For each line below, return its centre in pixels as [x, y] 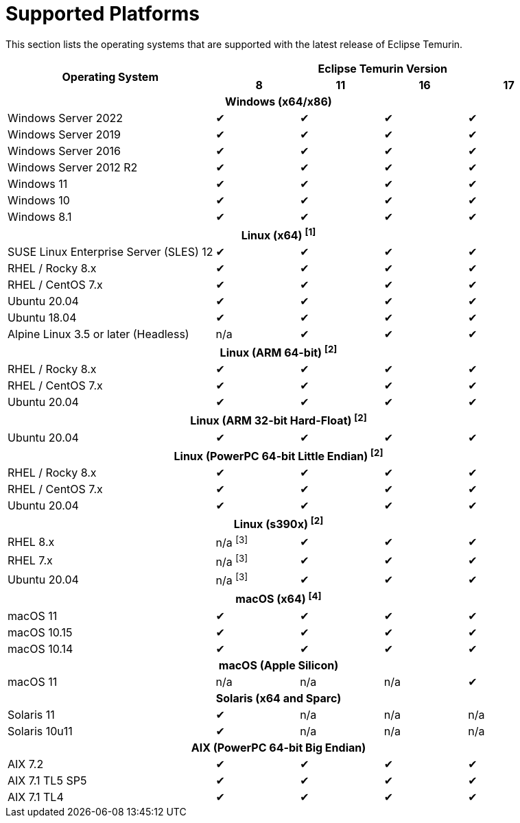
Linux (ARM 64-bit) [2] [279, 352]
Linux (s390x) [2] [279, 523]
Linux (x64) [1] [279, 234]
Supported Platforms [103, 14]
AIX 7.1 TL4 [36, 797]
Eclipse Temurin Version [382, 68]
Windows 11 [38, 183]
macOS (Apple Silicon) [279, 665]
